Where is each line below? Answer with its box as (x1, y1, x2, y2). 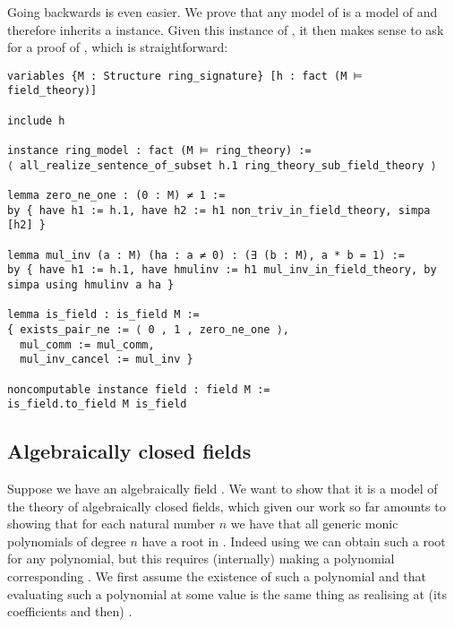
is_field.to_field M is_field (7, 398, 187, 411)
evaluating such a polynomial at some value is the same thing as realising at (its (7, 584, 447, 603)
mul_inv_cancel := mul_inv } (20, 353, 193, 366)
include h (7, 114, 65, 127)
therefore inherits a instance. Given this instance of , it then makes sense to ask (7, 20, 444, 39)
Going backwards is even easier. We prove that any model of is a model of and (7, 3, 438, 21)
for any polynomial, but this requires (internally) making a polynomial (7, 549, 395, 568)
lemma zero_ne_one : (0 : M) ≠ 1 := (7, 189, 226, 202)
